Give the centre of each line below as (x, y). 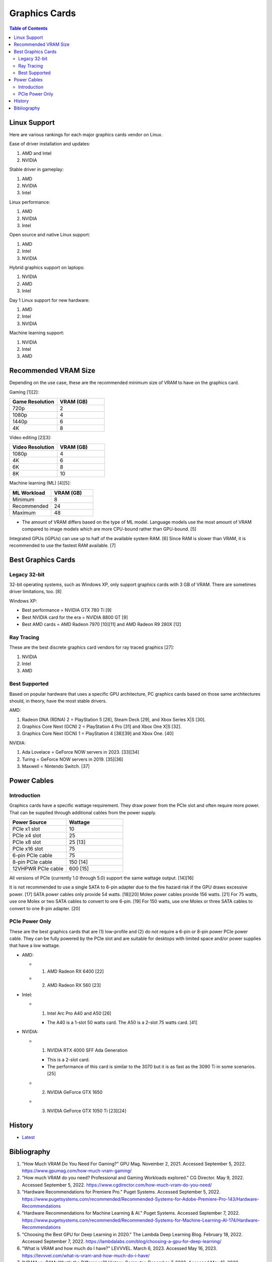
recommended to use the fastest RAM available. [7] (62, 545)
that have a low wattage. (35, 945)
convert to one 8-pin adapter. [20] (45, 908)
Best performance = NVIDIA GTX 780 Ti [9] (67, 610)
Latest (28, 1137)
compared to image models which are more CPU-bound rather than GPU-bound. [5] (109, 529)
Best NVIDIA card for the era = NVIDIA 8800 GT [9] (75, 617)
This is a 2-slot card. (69, 1060)
